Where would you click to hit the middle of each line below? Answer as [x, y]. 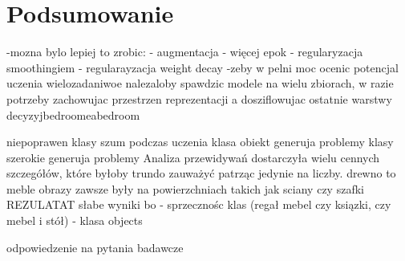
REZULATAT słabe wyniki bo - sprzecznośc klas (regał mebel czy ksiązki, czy [199, 204]
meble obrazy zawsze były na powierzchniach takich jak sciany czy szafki [185, 188]
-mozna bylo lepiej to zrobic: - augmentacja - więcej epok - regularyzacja [185, 52]
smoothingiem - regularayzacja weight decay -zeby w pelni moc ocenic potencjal [202, 67]
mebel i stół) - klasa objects [75, 220]
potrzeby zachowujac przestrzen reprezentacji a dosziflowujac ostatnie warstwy [199, 98]
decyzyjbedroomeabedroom [73, 114]
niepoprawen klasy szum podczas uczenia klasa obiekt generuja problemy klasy [200, 142]
